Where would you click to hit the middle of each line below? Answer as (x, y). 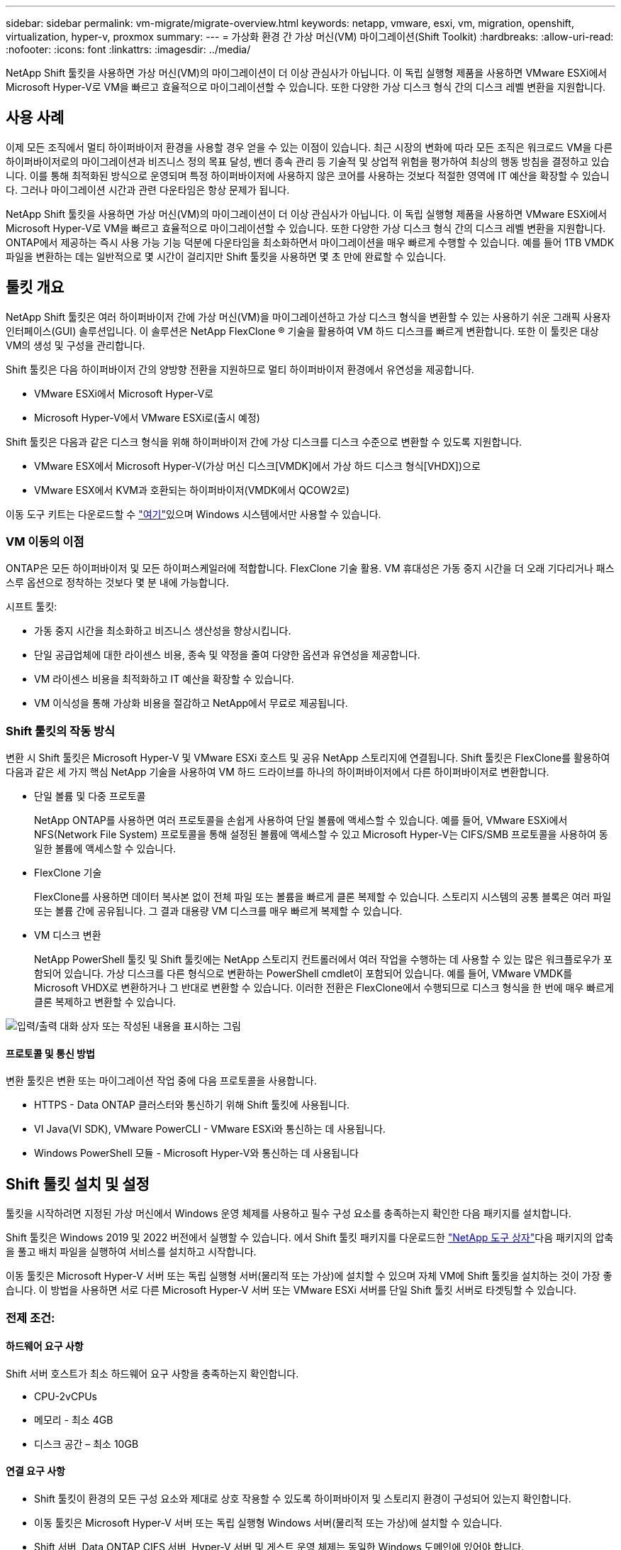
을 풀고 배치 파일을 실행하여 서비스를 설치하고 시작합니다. (131, 1252)
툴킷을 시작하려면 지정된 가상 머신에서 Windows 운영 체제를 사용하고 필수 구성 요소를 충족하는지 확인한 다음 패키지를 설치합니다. (289, 1214)
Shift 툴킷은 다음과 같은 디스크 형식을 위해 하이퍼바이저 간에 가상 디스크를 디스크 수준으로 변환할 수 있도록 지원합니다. (264, 441)
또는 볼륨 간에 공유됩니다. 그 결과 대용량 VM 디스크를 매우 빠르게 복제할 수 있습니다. (218, 911)
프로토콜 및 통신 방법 (50, 1053)
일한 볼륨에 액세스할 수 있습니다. (105, 849)
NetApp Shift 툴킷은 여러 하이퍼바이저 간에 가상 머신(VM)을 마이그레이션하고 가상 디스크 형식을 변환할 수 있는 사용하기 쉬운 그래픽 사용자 (308, 317)
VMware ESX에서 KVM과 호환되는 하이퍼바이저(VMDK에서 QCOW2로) (192, 490)
